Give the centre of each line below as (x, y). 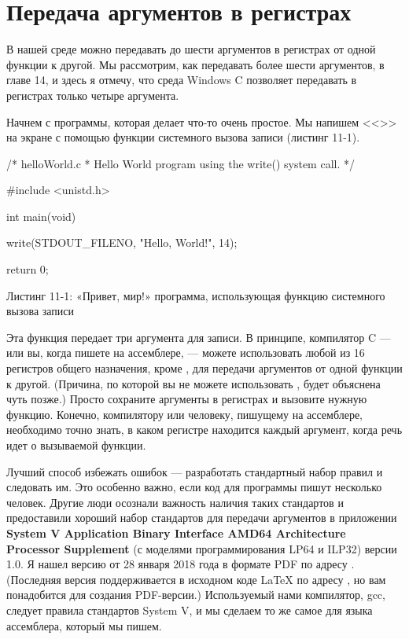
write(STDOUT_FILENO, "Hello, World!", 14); (122, 242)
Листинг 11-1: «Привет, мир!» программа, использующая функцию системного (196, 295)
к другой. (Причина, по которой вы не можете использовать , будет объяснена (193, 383)
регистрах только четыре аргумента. (93, 95)
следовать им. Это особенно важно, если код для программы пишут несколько (194, 487)
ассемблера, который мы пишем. (84, 625)
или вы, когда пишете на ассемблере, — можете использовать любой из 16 (186, 353)
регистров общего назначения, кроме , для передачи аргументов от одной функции (204, 368)
